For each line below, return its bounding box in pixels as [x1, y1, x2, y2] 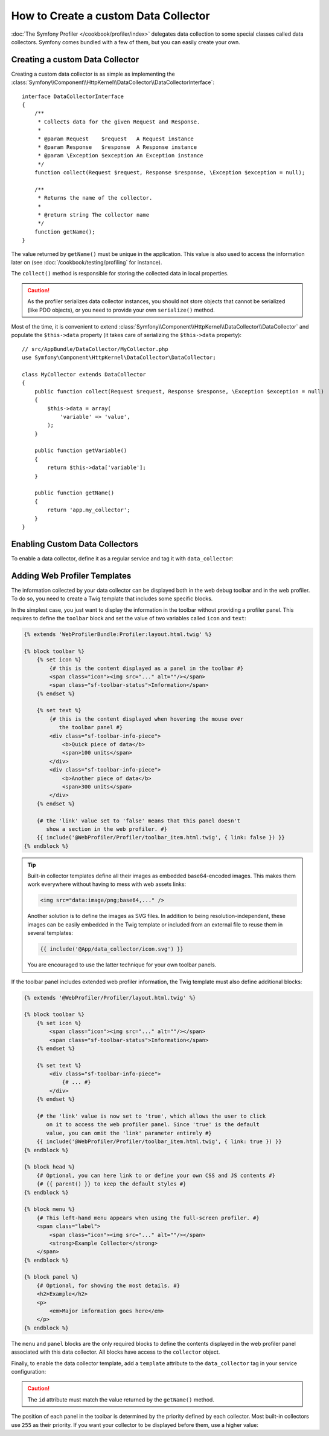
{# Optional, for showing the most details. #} [36, 1282, 180, 1289]
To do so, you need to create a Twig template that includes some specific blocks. [11, 595, 213, 602]
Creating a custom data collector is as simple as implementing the [11, 70, 175, 77]
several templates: [27, 929, 74, 937]
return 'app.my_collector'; [47, 507, 130, 514]
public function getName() [34, 490, 115, 496]
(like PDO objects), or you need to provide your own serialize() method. [27, 306, 216, 313]
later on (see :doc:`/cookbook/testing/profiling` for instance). [11, 259, 162, 266]
